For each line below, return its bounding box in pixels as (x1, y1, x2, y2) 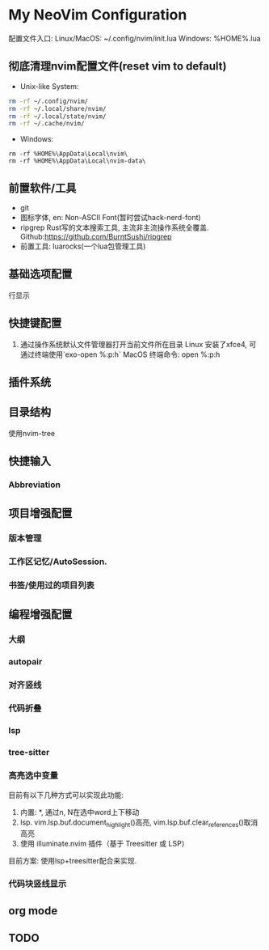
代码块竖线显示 (8, 878, 67, 889)
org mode (8, 904, 58, 918)
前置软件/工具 (8, 180, 77, 195)
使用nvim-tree (8, 428, 55, 438)
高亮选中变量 (8, 770, 59, 782)
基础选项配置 (8, 267, 73, 281)
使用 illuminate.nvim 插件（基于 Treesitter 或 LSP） (19, 839, 189, 849)
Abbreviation (8, 479, 61, 490)
